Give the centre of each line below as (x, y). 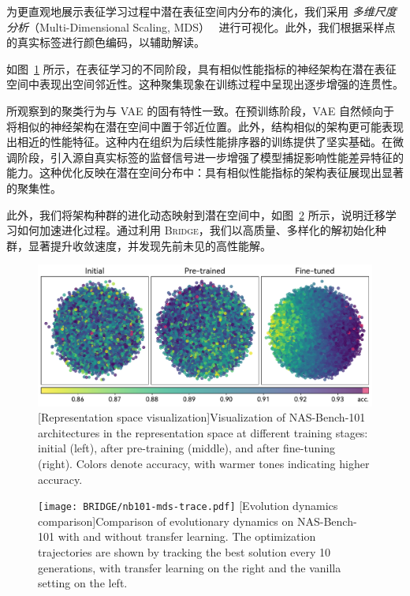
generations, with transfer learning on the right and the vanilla (190, 567)
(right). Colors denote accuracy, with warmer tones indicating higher (204, 463)
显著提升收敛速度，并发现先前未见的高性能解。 (149, 245)
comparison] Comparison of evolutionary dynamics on (166, 521)
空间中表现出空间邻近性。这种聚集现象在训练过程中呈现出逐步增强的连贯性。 (205, 84)
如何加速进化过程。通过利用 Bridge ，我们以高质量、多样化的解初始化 (196, 230)
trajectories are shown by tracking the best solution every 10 (184, 552)
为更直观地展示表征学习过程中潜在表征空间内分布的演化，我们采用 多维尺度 (201, 11)
